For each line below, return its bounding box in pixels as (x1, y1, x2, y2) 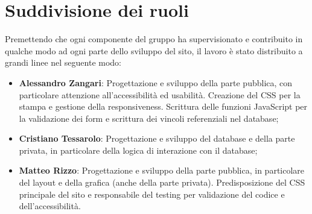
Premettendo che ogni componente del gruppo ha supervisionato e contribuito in (5, 33, 303, 45)
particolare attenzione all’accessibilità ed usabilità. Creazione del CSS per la (19, 88, 301, 101)
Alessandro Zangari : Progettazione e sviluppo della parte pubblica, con (19, 76, 293, 89)
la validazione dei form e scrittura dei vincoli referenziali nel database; (19, 112, 279, 124)
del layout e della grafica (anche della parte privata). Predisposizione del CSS (19, 176, 305, 189)
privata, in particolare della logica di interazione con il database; (19, 143, 258, 156)
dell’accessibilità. (19, 200, 81, 212)
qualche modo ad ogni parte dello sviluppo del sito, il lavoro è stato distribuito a (5, 44, 303, 57)
